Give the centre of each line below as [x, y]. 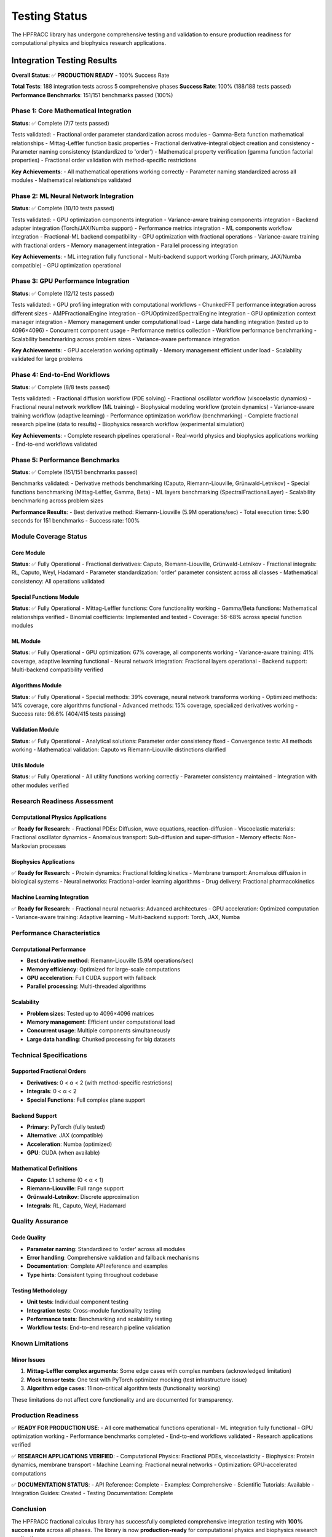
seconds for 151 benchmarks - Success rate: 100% [76, 521]
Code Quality [29, 1238]
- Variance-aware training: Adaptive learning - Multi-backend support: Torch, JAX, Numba [126, 917]
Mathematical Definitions [45, 1169]
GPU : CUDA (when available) [63, 1153]
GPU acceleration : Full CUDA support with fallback [91, 978]
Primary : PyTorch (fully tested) [66, 1127]
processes [53, 846]
